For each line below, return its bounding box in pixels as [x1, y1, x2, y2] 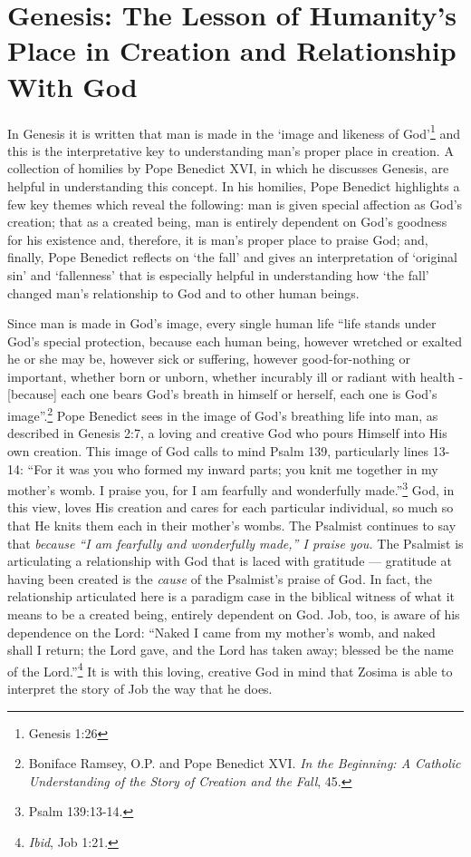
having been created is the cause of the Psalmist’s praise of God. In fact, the [7, 569, 432, 588]
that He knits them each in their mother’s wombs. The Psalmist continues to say [7, 515, 457, 534]
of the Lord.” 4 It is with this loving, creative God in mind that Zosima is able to [7, 658, 453, 680]
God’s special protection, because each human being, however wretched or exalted [7, 331, 463, 350]
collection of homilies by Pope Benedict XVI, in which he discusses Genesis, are [7, 159, 449, 178]
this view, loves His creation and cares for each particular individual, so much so [7, 498, 454, 517]
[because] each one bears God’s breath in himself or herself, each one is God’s [7, 385, 437, 404]
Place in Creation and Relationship [7, 32, 457, 69]
